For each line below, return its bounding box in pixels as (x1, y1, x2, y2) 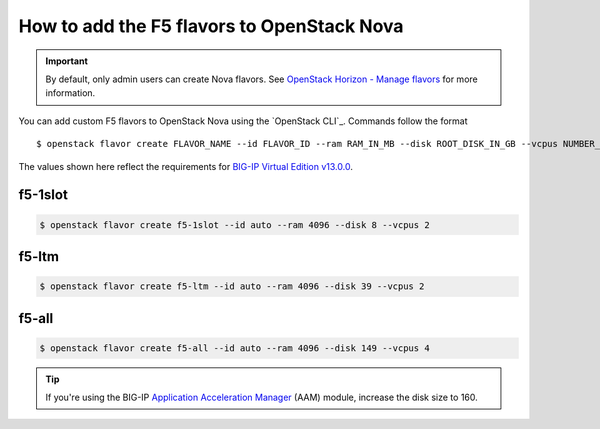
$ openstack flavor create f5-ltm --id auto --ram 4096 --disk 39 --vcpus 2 (39, 281, 425, 292)
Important (45, 55, 89, 67)
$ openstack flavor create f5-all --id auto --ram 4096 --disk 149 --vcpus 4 (39, 342, 430, 354)
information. (45, 87, 96, 99)
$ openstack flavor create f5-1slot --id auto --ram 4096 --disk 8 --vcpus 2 (39, 219, 430, 230)
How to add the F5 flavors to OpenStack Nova (18, 15, 404, 37)
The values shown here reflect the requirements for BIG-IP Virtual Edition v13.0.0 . (18, 160, 354, 172)
